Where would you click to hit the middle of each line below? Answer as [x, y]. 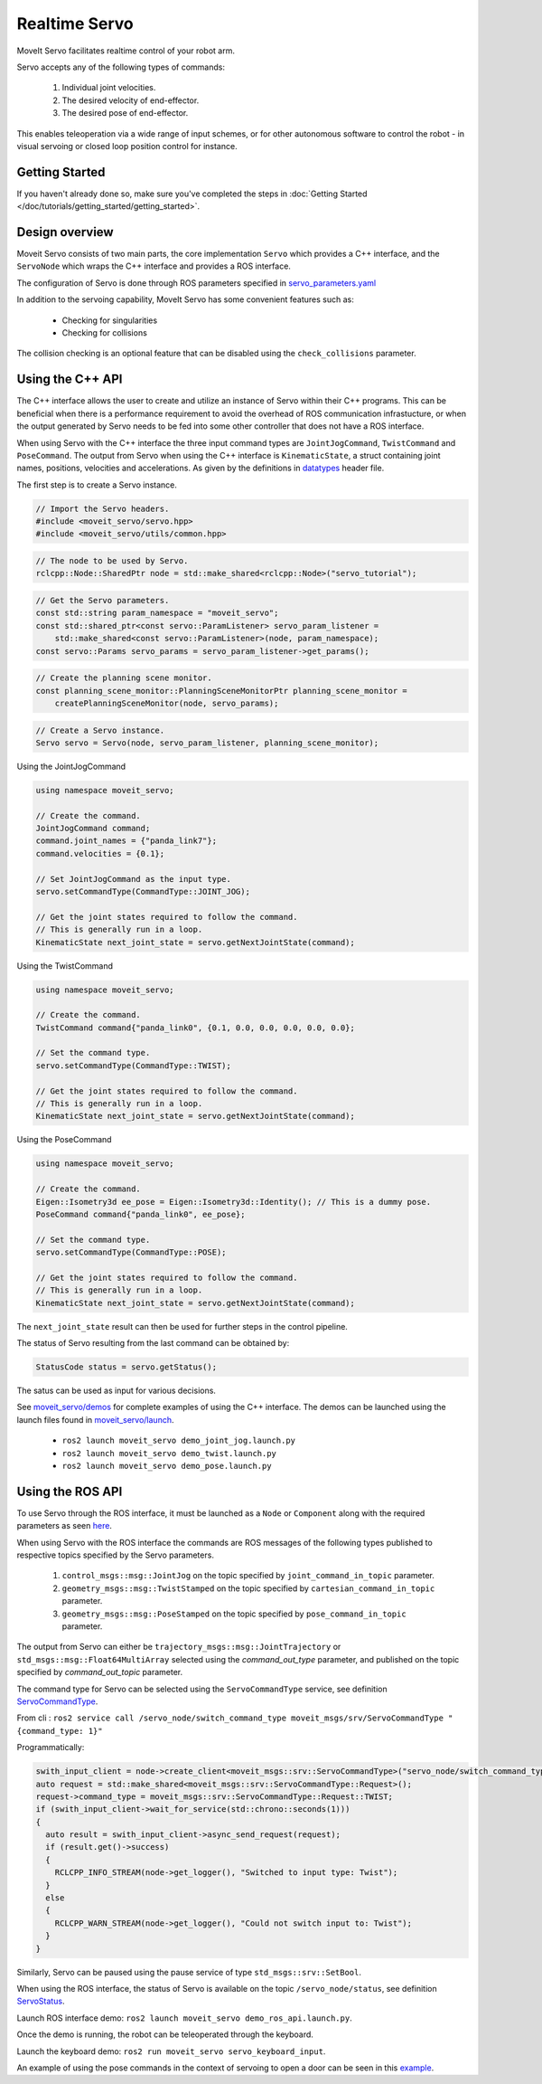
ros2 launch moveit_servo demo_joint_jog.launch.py [179, 1441]
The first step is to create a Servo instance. [97, 485]
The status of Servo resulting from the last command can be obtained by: [153, 1343]
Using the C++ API [70, 379]
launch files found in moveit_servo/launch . [95, 1419]
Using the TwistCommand [65, 966]
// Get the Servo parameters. [103, 600]
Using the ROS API [70, 1491]
